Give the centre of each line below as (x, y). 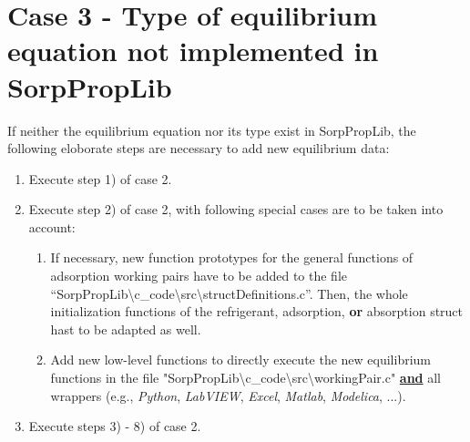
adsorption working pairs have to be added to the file (199, 276)
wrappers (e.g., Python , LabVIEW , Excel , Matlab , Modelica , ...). (228, 395)
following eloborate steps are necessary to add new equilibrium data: (199, 148)
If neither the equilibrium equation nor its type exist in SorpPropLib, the (212, 130)
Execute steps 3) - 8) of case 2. (115, 426)
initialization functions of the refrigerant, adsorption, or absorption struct (257, 311)
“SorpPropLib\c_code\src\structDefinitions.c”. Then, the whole (229, 293)
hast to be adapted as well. (126, 329)
